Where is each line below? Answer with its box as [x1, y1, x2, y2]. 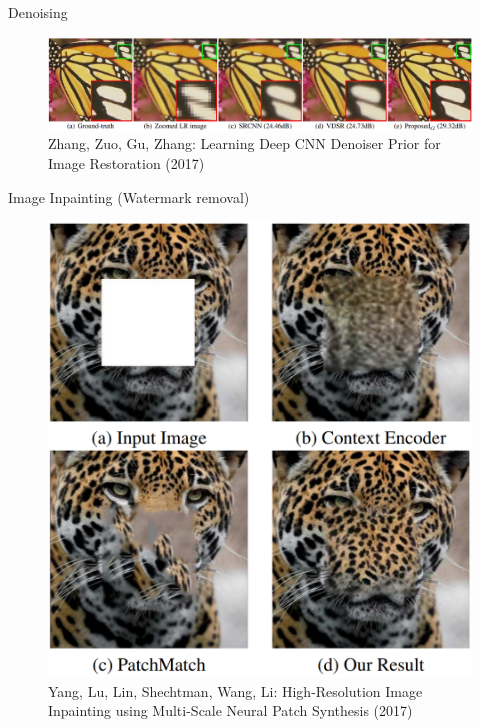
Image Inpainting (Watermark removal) [8, 186, 250, 207]
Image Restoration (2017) [48, 152, 205, 173]
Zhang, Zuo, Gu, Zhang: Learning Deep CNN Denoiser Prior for [48, 133, 441, 154]
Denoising [8, 2, 68, 22]
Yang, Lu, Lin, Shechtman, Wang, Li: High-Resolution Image [48, 680, 423, 701]
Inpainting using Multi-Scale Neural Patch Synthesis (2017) [48, 700, 413, 721]
